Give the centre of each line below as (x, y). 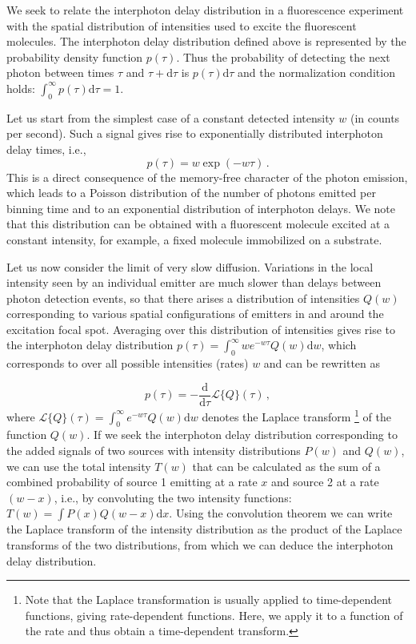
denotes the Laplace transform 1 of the (296, 415)
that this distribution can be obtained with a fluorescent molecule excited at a (198, 224)
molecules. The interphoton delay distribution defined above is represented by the (206, 41)
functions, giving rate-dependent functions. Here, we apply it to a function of (214, 615)
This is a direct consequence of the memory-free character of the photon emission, (207, 177)
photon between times (60, 72)
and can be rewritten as (322, 363)
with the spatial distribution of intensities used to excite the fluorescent (182, 25)
